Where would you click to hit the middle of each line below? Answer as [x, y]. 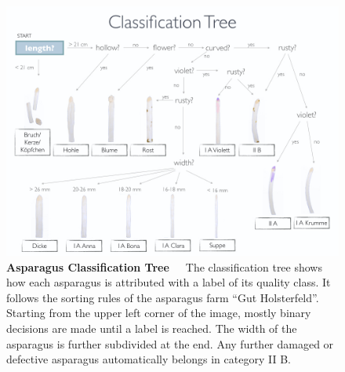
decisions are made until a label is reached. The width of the [152, 328]
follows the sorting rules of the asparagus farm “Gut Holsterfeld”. [163, 297]
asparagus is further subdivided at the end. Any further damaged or [170, 343]
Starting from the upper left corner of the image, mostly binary [159, 313]
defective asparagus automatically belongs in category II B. [149, 359]
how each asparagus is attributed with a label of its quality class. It [169, 282]
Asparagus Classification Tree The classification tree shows [164, 266]
